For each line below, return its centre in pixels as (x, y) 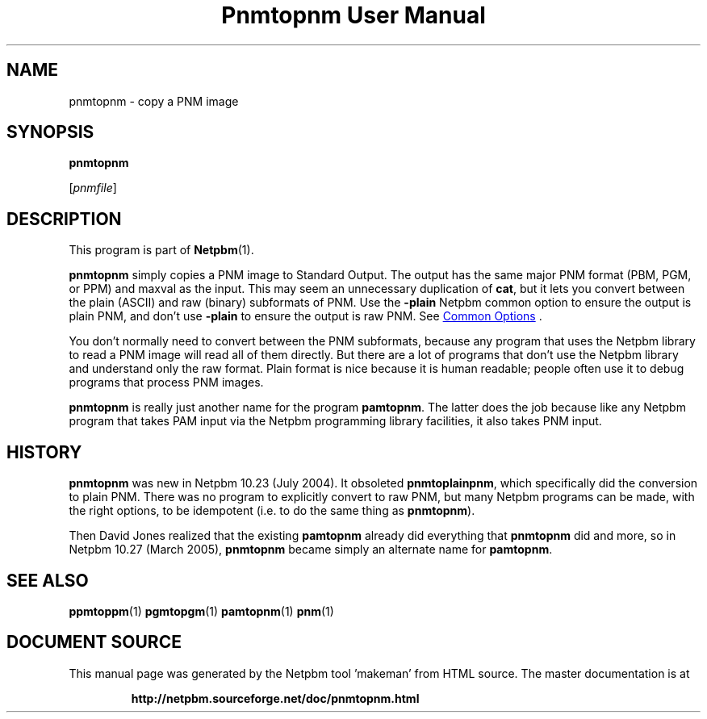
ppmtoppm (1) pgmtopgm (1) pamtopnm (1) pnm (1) (201, 611)
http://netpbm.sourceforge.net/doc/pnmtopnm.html (275, 698)
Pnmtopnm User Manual (353, 15)
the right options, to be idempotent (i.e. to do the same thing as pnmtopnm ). (272, 511)
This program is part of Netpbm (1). (161, 250)
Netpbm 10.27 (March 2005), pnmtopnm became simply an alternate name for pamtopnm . (311, 550)
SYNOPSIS (50, 132)
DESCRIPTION (64, 219)
